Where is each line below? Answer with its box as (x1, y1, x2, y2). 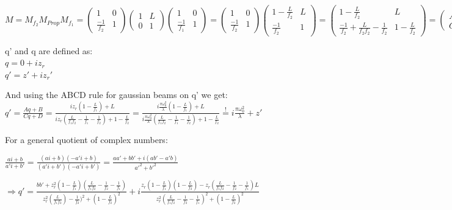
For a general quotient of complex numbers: (5, 133, 168, 145)
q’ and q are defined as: (5, 44, 93, 57)
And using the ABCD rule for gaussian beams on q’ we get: (5, 88, 228, 101)
